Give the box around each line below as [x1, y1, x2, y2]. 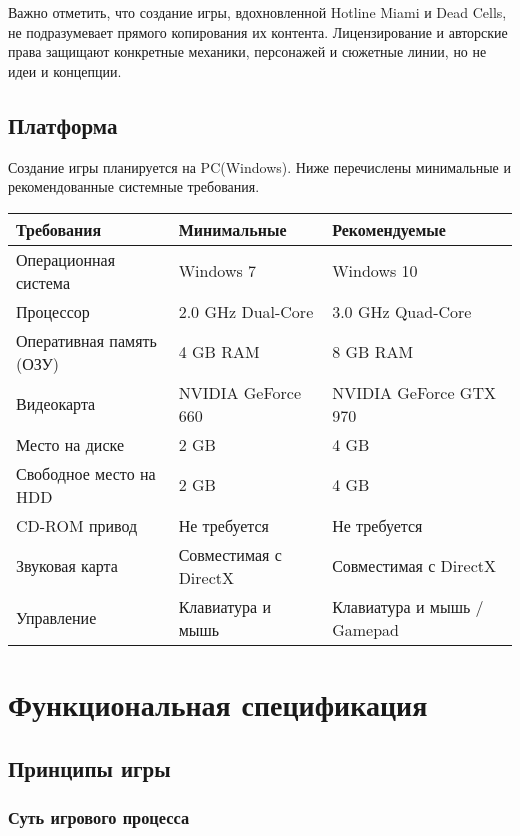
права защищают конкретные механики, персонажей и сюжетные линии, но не [8, 41, 487, 62]
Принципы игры [8, 752, 171, 783]
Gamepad [332, 617, 399, 641]
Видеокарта [16, 392, 96, 416]
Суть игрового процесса [8, 804, 190, 829]
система [16, 270, 70, 294]
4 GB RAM [178, 340, 260, 364]
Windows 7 [178, 259, 257, 283]
